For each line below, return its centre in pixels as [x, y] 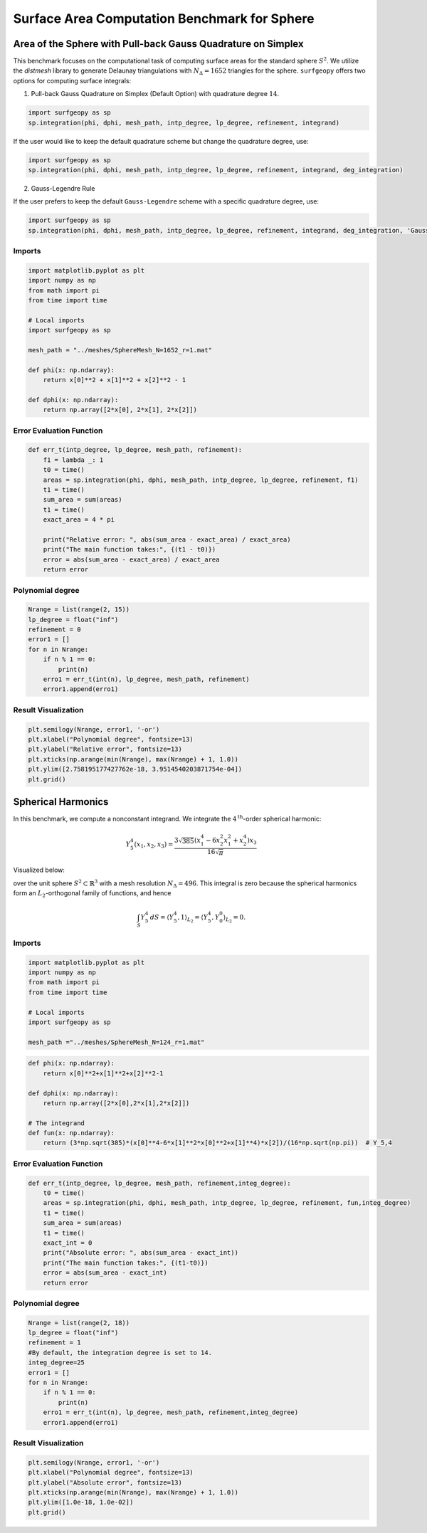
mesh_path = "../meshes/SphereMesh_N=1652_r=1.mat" [120, 350]
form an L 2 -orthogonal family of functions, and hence [92, 894]
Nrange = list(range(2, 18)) [79, 1323]
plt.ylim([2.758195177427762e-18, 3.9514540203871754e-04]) [135, 769]
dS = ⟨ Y [162, 917]
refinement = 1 [54, 1343]
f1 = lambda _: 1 [73, 460]
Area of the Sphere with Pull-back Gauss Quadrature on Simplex [158, 44]
